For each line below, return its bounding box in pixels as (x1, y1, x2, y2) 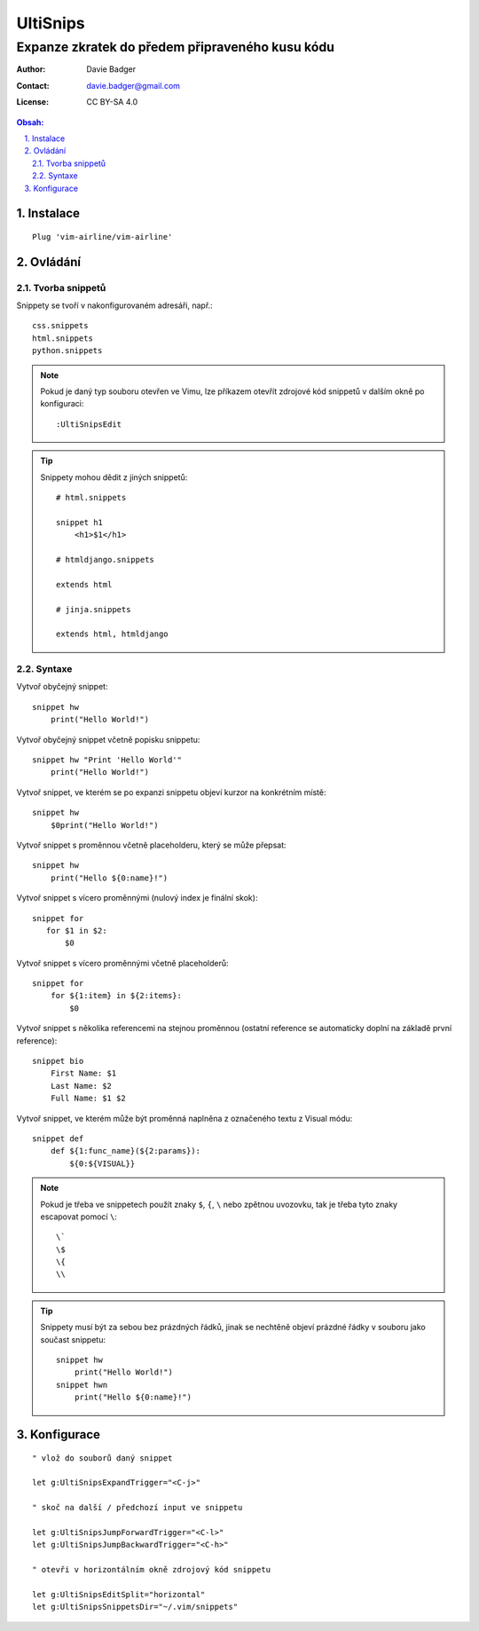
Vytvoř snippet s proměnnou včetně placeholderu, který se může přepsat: (16, 839, 287, 850)
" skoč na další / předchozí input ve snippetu (32, 1502, 243, 1513)
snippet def (32, 1133, 84, 1144)
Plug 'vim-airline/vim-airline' (32, 232, 173, 241)
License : (16, 97, 49, 107)
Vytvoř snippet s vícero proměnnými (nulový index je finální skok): (16, 893, 258, 903)
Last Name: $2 (50, 1081, 113, 1091)
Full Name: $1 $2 (50, 1093, 126, 1104)
